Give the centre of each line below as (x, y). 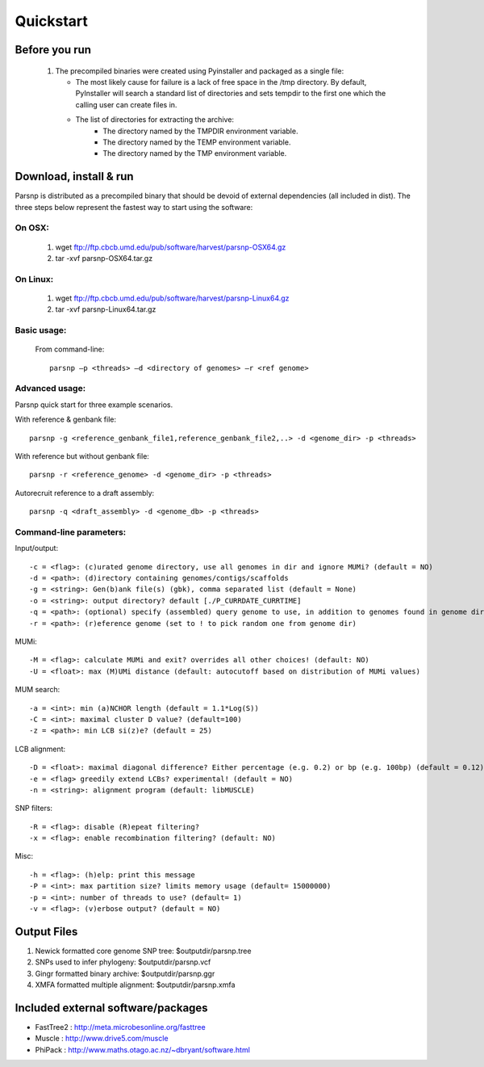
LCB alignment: (40, 749)
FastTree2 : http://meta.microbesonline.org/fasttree (120, 1027)
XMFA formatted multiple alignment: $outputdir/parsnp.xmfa (135, 985)
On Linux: (34, 279)
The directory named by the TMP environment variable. (195, 153)
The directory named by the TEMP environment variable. (197, 142)
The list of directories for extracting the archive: (154, 120)
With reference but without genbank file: (82, 456)
